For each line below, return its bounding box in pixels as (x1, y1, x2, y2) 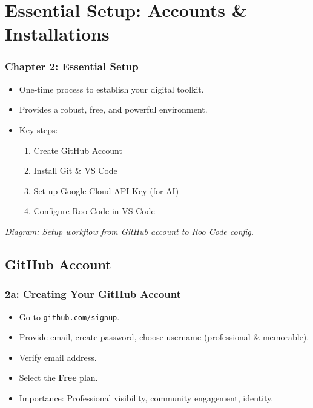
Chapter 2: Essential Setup (5, 59, 139, 74)
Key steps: (19, 123, 58, 136)
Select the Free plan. (19, 371, 98, 384)
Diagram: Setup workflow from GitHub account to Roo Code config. (5, 225, 254, 237)
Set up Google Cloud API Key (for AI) (33, 184, 179, 197)
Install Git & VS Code (33, 164, 117, 177)
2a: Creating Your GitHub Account (5, 286, 182, 301)
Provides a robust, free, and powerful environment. (19, 103, 208, 116)
